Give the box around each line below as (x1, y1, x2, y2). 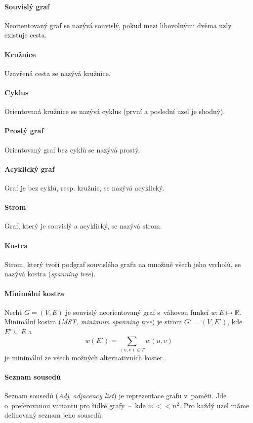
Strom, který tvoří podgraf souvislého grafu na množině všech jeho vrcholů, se (4, 259, 241, 269)
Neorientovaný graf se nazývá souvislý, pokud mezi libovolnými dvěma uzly (4, 20, 232, 30)
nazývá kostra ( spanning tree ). (4, 269, 96, 279)
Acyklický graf (4, 163, 55, 174)
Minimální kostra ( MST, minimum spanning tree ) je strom (4, 316, 182, 327)
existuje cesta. (4, 30, 47, 40)
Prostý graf (4, 125, 44, 136)
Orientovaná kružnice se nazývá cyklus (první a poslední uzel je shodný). (4, 106, 225, 116)
